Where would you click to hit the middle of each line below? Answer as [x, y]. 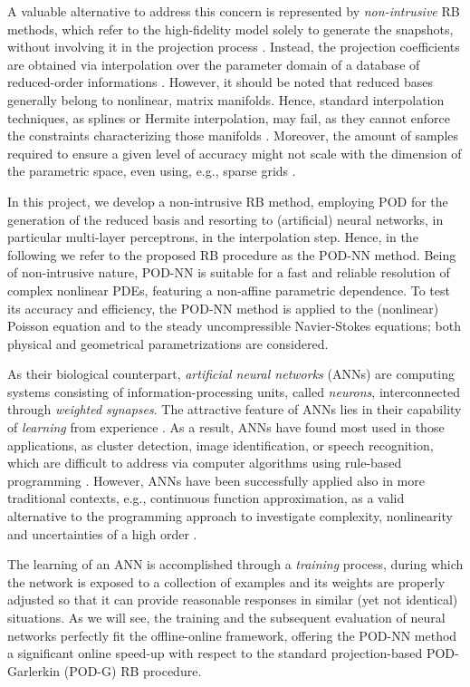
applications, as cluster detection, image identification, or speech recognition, [221, 445]
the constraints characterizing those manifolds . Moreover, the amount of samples [233, 135]
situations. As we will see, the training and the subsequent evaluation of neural [226, 617]
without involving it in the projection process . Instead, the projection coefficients [234, 47]
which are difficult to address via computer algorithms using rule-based [205, 463]
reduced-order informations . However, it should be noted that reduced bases [220, 82]
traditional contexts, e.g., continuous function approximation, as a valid [206, 498]
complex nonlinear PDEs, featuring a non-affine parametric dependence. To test [229, 290]
